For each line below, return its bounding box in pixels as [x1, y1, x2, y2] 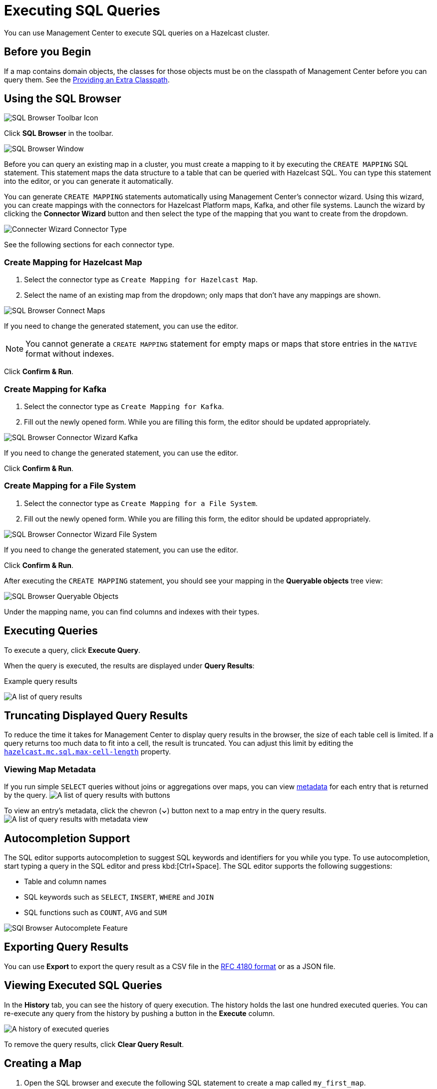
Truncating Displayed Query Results [4, 709, 188, 722]
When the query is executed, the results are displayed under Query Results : [4, 661, 255, 670]
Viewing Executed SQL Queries [4, 979, 162, 992]
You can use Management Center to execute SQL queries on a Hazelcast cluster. [4, 28, 270, 37]
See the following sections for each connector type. [4, 240, 174, 249]
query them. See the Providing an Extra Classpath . [4, 75, 170, 84]
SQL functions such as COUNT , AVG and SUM [24, 908, 167, 917]
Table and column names [24, 877, 107, 886]
